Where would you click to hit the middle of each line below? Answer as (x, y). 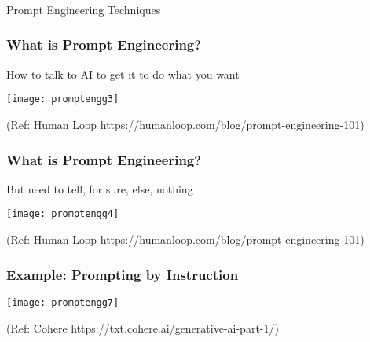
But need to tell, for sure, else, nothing (100, 188)
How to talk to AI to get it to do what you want (123, 74)
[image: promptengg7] (63, 302)
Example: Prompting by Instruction (123, 274)
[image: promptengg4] (63, 214)
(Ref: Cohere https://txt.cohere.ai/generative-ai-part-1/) (143, 327)
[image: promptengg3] (63, 99)
